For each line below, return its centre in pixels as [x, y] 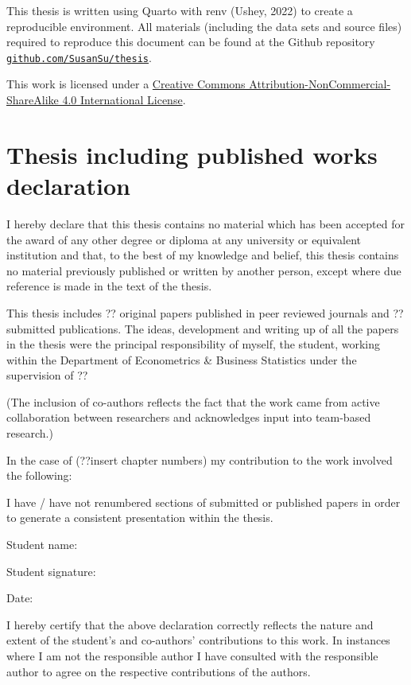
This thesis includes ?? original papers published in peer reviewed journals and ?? [205, 312]
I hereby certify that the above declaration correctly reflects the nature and [190, 624]
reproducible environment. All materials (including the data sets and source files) [204, 26]
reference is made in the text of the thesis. [109, 286]
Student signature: [51, 571]
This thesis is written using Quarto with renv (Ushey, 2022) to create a [180, 10]
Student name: [42, 545]
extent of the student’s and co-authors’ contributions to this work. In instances [198, 640]
